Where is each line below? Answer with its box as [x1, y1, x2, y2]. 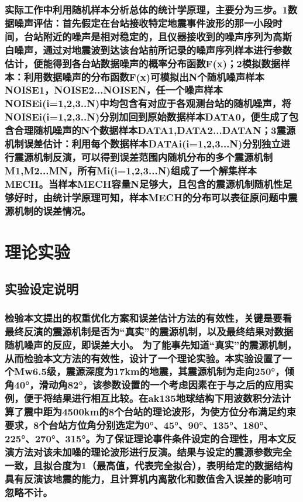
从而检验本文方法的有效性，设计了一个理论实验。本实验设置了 [5, 350, 283, 365]
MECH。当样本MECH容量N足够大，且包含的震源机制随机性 [5, 176, 283, 191]
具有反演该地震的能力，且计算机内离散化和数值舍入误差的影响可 [5, 471, 292, 486]
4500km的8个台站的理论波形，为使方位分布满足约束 [62, 404, 296, 419]
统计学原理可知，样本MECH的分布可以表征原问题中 [52, 190, 288, 204]
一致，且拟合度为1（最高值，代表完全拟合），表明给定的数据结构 [5, 458, 293, 472]
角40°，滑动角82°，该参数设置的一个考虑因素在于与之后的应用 [5, 377, 284, 392]
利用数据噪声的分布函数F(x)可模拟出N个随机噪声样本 [23, 69, 264, 84]
